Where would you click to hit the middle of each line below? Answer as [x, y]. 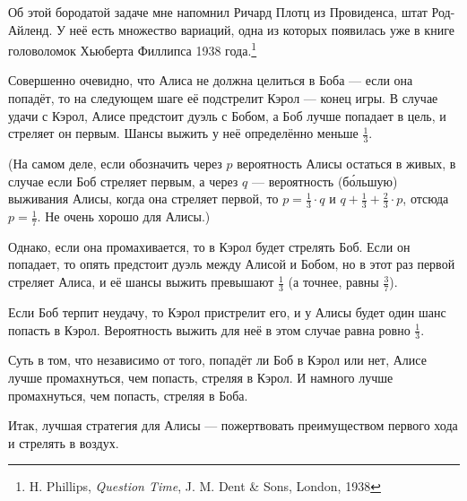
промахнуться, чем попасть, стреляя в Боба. [128, 395]
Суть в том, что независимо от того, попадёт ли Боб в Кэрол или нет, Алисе [217, 360]
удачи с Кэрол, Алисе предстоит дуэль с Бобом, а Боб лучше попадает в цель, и [227, 115]
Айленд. [30, 29]
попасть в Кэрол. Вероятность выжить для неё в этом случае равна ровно [209, 329]
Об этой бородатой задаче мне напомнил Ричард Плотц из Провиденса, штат [218, 12]
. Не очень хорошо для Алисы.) [124, 216]
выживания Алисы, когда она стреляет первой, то [143, 199]
